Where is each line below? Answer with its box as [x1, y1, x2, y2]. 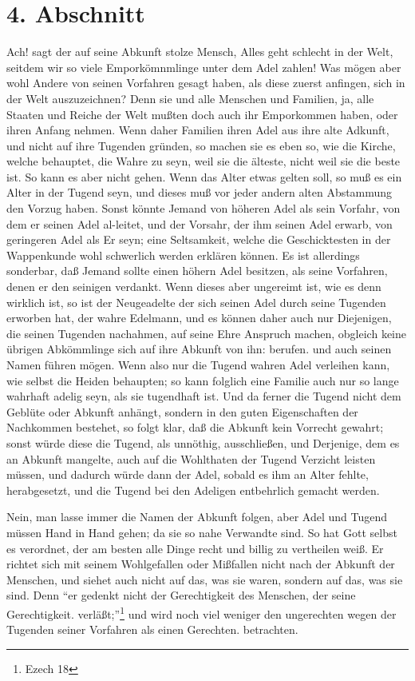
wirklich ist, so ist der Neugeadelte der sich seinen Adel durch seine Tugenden [6, 293, 386, 310]
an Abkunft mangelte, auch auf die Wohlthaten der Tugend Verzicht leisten [6, 450, 376, 467]
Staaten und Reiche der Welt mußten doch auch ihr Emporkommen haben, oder [6, 106, 398, 122]
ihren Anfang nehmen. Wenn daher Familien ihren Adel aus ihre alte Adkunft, [6, 121, 389, 138]
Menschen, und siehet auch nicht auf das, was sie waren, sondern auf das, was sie [6, 571, 403, 587]
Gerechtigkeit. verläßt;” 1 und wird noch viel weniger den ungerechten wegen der [6, 603, 397, 622]
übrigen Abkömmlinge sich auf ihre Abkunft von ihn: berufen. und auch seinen [6, 340, 392, 357]
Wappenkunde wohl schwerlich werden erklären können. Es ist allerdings [6, 246, 360, 263]
